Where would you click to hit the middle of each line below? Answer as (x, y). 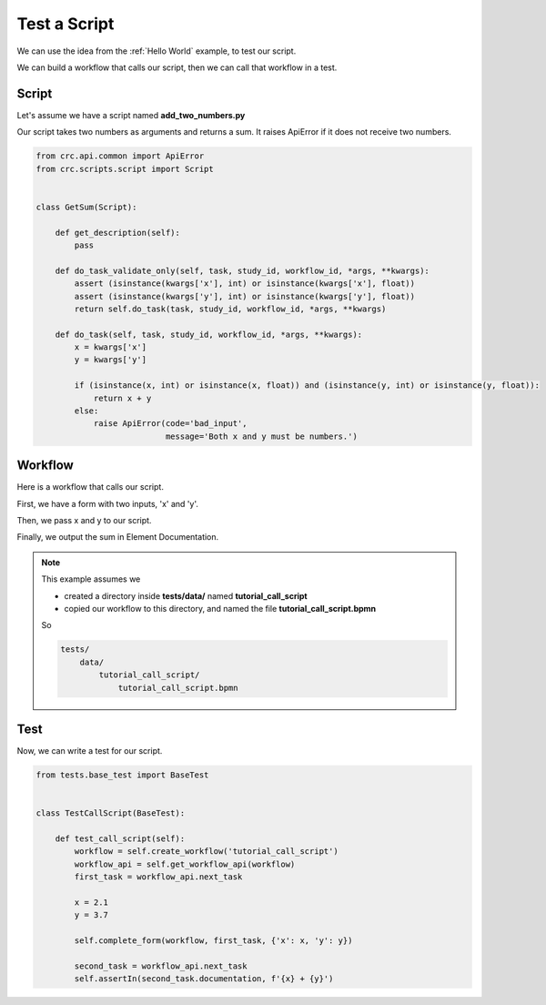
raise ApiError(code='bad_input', (170, 424)
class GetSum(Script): (86, 207)
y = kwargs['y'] (111, 360)
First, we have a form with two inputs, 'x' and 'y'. (108, 503)
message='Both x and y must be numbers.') (262, 436)
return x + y (122, 398)
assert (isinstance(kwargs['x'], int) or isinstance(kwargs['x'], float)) (245, 284)
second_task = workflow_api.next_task (161, 966)
